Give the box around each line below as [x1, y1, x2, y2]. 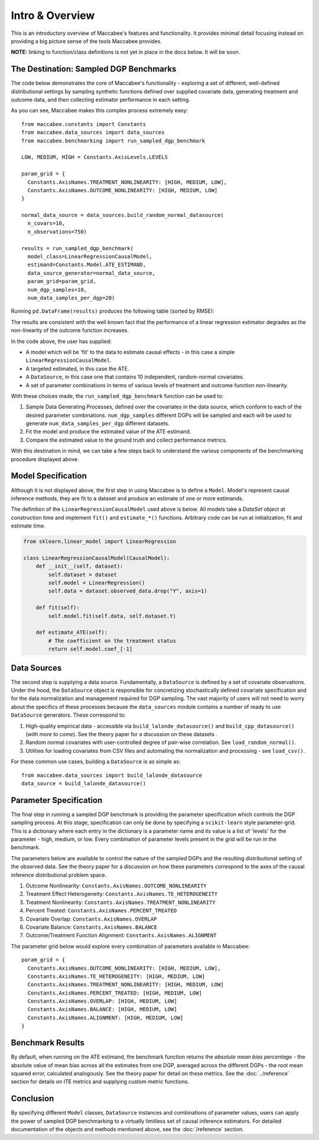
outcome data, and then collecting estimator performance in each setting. [11, 96, 190, 103]
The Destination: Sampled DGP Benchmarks [11, 64, 177, 74]
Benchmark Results [11, 1038, 85, 1048]
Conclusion [11, 1094, 54, 1104]
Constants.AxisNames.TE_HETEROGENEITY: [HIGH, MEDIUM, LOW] [27, 973, 206, 980]
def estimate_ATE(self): [35, 629, 108, 636]
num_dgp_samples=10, [27, 286, 87, 293]
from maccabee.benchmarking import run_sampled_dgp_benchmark [21, 137, 206, 144]
